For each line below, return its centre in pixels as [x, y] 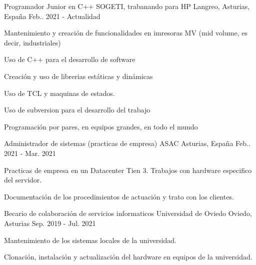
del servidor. [23, 180]
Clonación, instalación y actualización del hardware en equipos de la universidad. [128, 257]
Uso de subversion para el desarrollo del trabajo [77, 110]
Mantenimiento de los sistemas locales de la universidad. [90, 240]
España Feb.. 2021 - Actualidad [52, 16]
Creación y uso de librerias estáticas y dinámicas [78, 76]
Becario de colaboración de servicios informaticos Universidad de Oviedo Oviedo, [128, 213]
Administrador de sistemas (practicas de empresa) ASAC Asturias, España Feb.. [127, 143]
